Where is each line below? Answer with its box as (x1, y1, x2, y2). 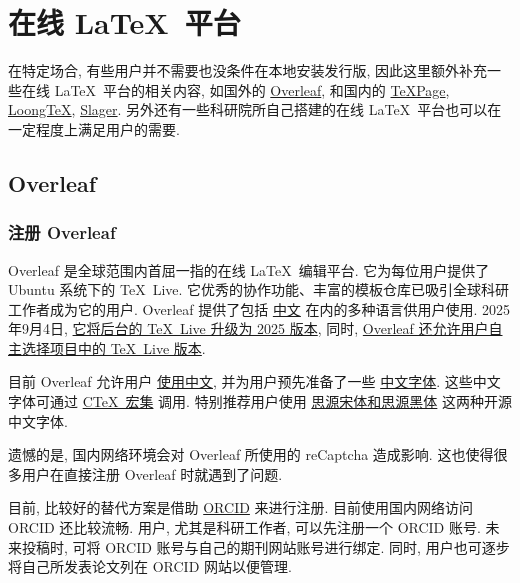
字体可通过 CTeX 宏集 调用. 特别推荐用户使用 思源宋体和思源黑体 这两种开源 (8, 391, 513, 412)
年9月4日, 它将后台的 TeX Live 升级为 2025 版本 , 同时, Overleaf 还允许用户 (8, 318, 489, 339)
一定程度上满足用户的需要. (8, 118, 180, 139)
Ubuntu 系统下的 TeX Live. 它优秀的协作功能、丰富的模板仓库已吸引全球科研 (8, 279, 510, 300)
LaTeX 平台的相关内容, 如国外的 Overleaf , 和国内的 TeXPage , (54, 79, 450, 100)
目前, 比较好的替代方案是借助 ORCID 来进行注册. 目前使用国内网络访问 (8, 497, 474, 518)
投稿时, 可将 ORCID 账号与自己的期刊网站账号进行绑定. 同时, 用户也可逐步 (21, 536, 510, 557)
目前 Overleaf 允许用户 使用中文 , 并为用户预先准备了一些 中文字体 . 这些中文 (8, 371, 501, 392)
